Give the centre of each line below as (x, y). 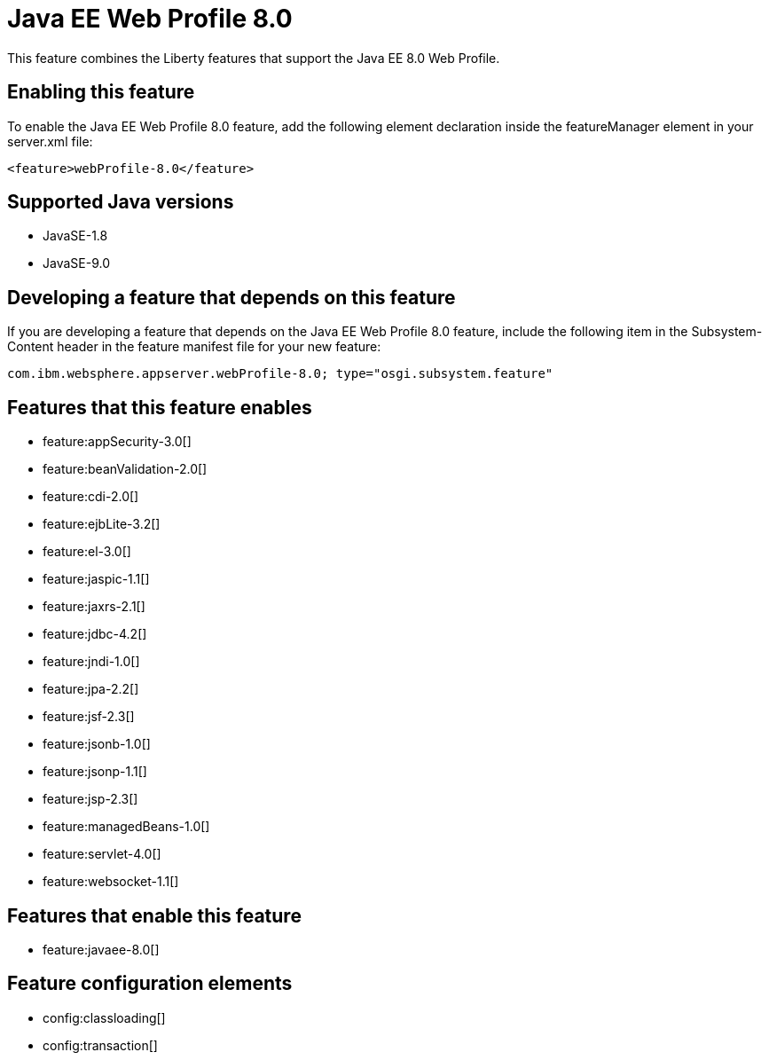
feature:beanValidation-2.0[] (125, 469)
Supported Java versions (121, 202)
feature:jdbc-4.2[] (95, 634)
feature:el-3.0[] (87, 552)
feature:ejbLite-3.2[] (102, 524)
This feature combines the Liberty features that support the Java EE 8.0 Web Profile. (254, 58)
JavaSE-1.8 (75, 236)
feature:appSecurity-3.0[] (117, 442)
